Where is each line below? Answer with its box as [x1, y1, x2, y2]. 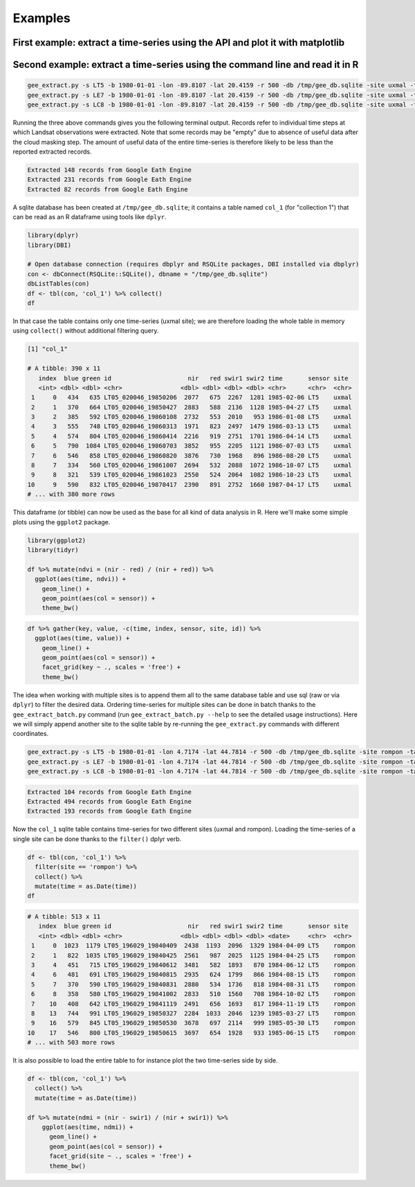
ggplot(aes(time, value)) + [35, 634, 130, 643]
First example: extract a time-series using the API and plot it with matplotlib [12, 37, 345, 48]
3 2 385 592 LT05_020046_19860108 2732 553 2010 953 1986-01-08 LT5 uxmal [31, 413, 352, 421]
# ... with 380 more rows [27, 490, 116, 498]
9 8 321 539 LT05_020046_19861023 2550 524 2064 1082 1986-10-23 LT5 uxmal [31, 471, 352, 479]
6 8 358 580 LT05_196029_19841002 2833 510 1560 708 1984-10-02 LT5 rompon [31, 990, 356, 998]
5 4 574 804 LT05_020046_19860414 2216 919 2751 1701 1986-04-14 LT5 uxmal [31, 432, 352, 440]
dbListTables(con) [27, 280, 90, 288]
